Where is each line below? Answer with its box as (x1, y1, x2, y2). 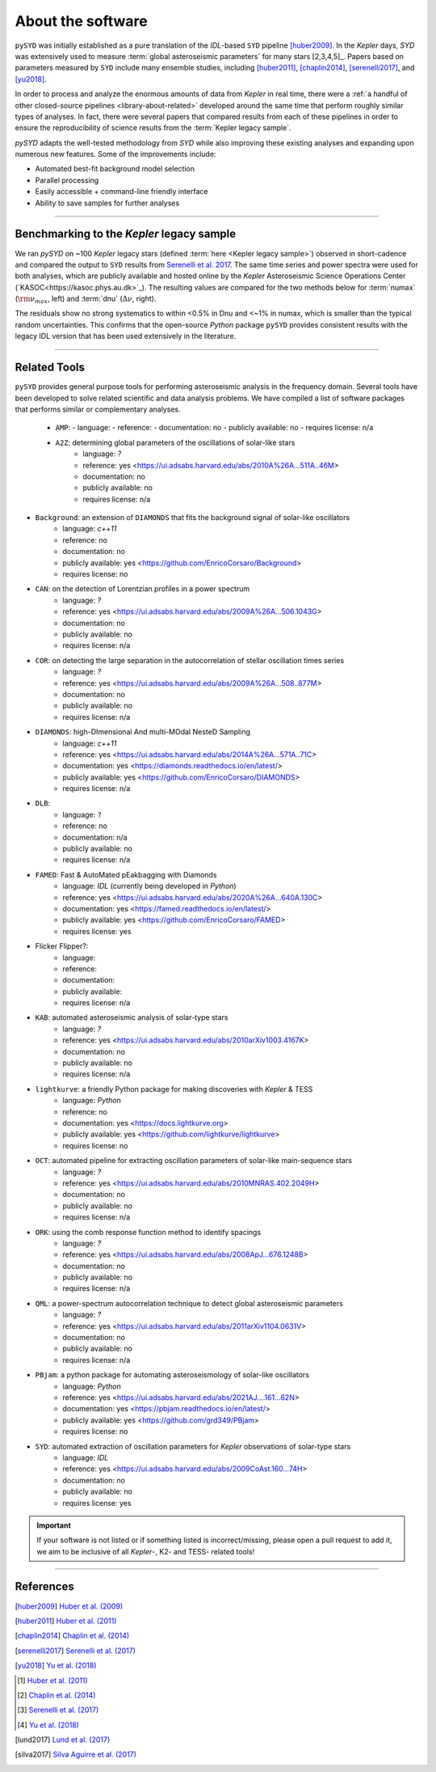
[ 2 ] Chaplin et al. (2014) (17, 1690, 96, 1700)
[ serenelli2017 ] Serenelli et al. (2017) (15, 1646, 136, 1656)
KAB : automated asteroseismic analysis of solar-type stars (35, 1013, 228, 1022)
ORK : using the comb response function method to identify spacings (35, 1227, 262, 1237)
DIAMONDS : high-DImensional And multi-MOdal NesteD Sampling (35, 727, 250, 737)
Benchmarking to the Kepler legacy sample (15, 227, 237, 241)
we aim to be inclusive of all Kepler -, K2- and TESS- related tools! (36, 1546, 255, 1556)
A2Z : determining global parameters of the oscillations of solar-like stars (55, 438, 296, 447)
